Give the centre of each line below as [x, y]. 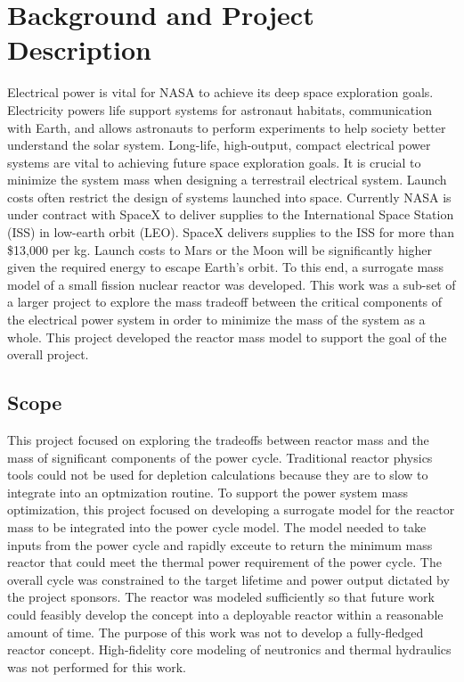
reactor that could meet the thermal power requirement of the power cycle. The [224, 562]
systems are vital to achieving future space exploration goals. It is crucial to [214, 162]
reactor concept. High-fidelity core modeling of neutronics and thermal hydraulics [229, 649]
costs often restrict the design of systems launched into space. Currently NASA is [229, 197]
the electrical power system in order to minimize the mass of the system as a [216, 320]
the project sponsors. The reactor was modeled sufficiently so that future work [221, 597]
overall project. [48, 354]
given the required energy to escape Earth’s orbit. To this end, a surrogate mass [226, 267]
